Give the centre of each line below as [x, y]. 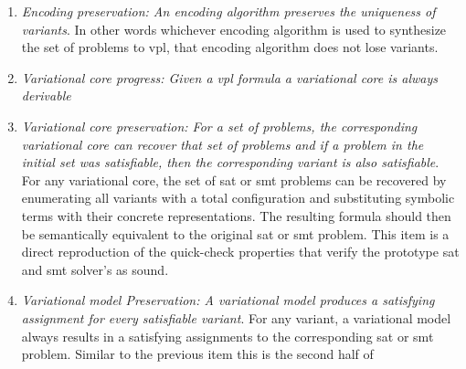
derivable [46, 95]
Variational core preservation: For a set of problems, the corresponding [219, 126]
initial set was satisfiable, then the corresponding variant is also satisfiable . [230, 162]
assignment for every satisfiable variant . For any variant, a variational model [236, 317]
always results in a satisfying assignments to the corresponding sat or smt [228, 336]
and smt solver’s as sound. [95, 269]
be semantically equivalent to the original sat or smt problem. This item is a [235, 233]
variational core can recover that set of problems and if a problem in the [222, 144]
